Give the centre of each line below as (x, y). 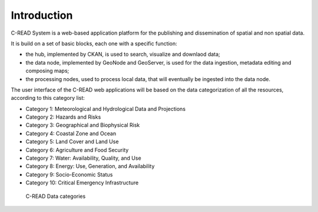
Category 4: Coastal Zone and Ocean (71, 133)
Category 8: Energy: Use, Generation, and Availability (90, 166)
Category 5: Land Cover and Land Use (72, 142)
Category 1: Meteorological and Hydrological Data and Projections (105, 109)
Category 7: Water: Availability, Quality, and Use (83, 158)
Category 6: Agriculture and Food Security (77, 150)
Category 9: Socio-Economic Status (69, 174)
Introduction (42, 15)
